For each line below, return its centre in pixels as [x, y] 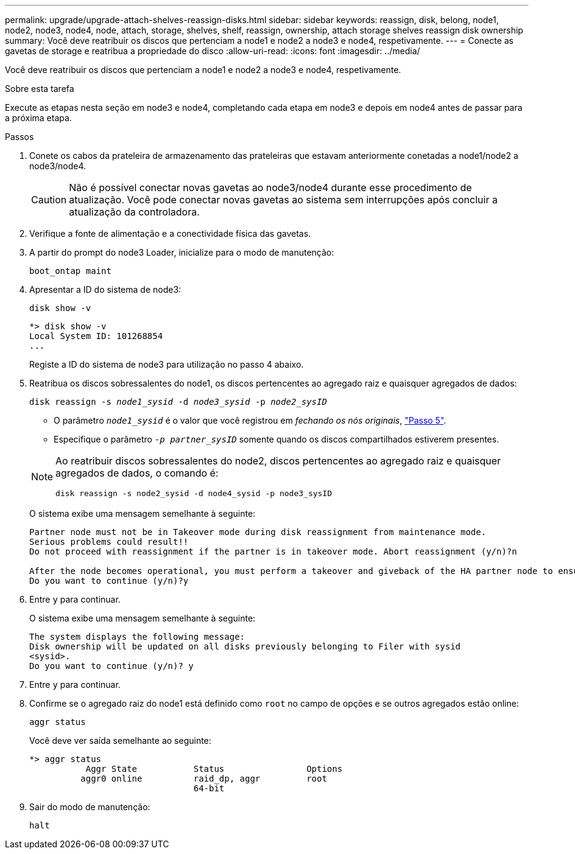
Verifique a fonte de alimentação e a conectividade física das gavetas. [170, 233]
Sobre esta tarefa [40, 89]
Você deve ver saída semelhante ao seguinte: [120, 740]
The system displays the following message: [137, 637]
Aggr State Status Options [214, 769]
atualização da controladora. [134, 212]
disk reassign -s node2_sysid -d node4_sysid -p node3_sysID [194, 493]
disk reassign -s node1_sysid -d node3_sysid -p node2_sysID [178, 402]
